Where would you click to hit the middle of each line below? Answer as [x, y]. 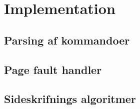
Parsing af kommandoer [67, 40]
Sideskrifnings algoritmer [70, 99]
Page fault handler [53, 69]
